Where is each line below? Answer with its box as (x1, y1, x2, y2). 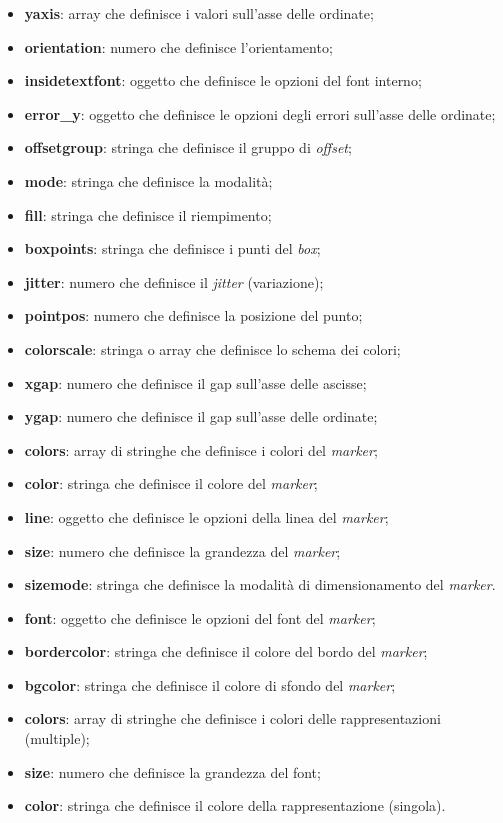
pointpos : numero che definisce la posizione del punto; (24, 305, 363, 326)
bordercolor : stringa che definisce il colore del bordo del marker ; (24, 641, 428, 662)
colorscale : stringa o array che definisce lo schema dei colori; (24, 338, 401, 359)
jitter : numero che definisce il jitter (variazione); (24, 271, 324, 292)
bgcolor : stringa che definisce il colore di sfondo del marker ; (24, 674, 396, 695)
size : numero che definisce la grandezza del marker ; (24, 540, 341, 561)
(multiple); (24, 728, 90, 749)
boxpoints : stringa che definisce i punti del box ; (24, 238, 321, 259)
